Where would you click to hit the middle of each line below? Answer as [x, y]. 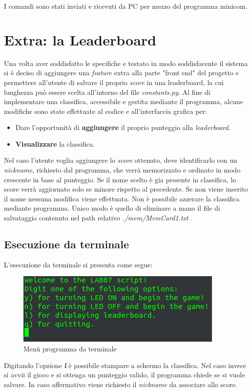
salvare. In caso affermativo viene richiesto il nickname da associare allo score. [121, 384]
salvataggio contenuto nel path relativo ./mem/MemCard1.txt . [98, 218]
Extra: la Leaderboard [80, 39]
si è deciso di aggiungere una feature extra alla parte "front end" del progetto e [121, 73]
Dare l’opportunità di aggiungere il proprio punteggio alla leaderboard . [123, 127]
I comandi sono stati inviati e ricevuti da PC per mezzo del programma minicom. [126, 6]
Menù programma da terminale [70, 349]
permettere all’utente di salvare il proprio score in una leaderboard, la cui [114, 82]
